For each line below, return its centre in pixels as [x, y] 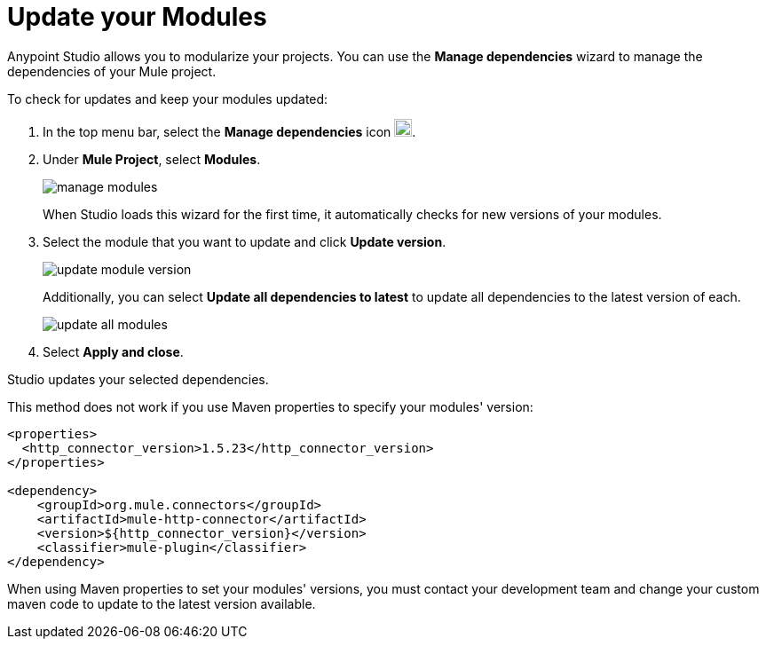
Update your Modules [137, 17]
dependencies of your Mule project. [112, 71]
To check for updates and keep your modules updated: [168, 98]
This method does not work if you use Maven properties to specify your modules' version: [270, 406]
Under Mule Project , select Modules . [152, 159]
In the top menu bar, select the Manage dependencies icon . [229, 131]
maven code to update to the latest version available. [162, 603]
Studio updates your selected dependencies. [138, 379]
